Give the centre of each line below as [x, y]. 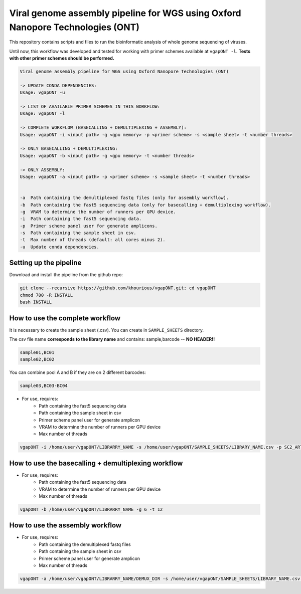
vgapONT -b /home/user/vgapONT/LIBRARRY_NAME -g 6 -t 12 [91, 509]
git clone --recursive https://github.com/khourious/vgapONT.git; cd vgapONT [118, 288]
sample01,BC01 [37, 353]
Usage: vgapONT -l [42, 114]
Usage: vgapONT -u [42, 92]
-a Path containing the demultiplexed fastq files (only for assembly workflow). [124, 198]
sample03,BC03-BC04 [44, 386]
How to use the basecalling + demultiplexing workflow [96, 463]
